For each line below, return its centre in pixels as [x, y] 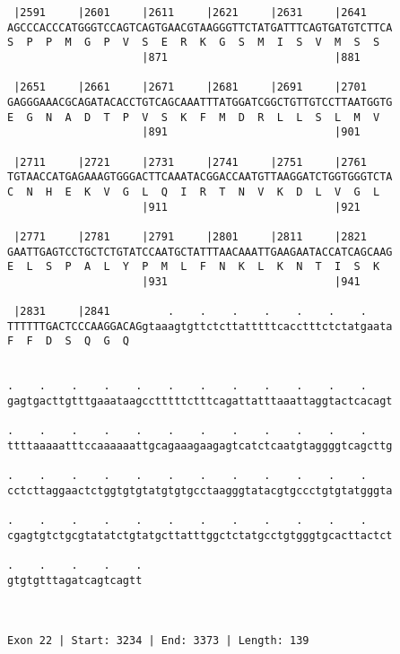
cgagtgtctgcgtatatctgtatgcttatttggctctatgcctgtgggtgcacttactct [200, 535]
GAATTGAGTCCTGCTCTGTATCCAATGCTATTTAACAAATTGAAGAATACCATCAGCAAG [200, 252]
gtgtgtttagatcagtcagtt [75, 580]
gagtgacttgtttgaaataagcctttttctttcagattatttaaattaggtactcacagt [200, 401]
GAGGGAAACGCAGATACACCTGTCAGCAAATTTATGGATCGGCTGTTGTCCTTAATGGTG [200, 102]
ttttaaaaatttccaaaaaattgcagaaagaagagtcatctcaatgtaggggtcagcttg [200, 446]
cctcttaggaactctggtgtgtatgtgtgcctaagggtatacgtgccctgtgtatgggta [200, 491]
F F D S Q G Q [69, 341]
